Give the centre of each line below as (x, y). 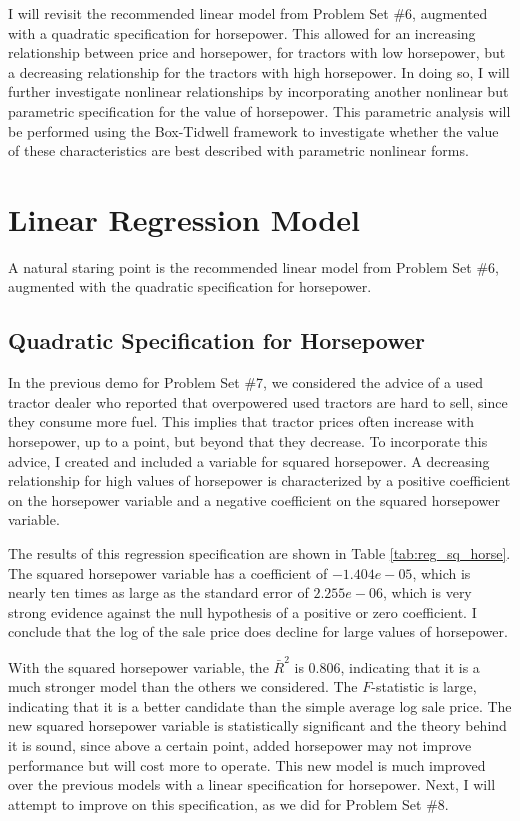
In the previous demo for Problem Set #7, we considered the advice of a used (245, 382)
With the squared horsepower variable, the (138, 666)
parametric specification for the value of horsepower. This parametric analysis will (259, 110)
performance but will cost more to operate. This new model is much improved (247, 764)
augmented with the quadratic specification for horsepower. (190, 286)
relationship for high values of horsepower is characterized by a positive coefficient (259, 480)
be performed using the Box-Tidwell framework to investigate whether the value (253, 130)
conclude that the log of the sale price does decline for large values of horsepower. (258, 631)
